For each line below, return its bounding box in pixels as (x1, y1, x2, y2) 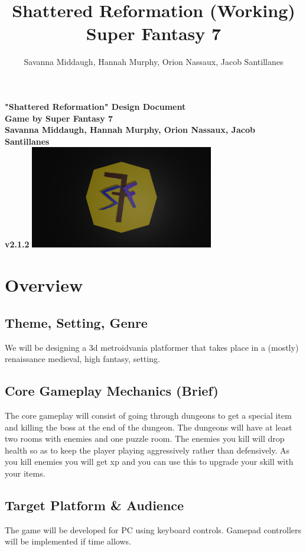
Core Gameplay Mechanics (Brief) (5, 382, 219, 400)
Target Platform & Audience (5, 495, 184, 514)
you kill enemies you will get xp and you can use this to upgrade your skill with (5, 455, 294, 468)
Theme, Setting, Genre (5, 313, 148, 331)
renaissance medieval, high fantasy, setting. (5, 353, 160, 365)
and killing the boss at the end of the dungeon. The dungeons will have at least (5, 420, 292, 433)
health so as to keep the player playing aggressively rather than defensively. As (5, 444, 290, 456)
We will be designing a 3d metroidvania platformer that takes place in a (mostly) (5, 341, 299, 353)
